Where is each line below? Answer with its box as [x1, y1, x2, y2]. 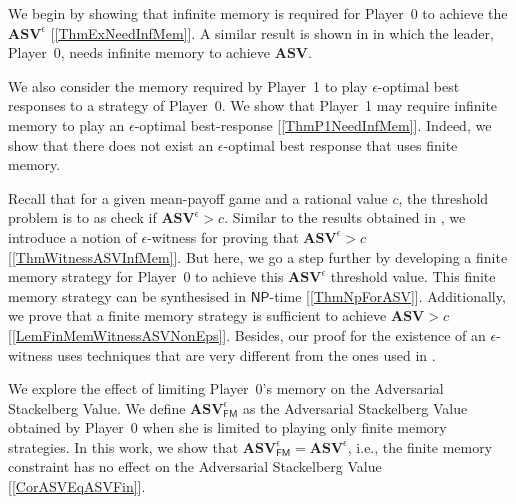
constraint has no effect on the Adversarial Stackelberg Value [8, 456, 382, 477]
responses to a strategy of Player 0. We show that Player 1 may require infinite [8, 95, 498, 116]
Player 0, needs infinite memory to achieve [8, 42, 271, 63]
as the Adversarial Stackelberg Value [242, 397, 468, 418]
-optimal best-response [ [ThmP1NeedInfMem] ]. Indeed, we [134, 114, 492, 135]
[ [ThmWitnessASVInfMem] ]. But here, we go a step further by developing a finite [8, 246, 508, 267]
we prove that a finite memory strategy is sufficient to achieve [8, 305, 387, 326]
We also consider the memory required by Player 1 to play [8, 75, 368, 96]
